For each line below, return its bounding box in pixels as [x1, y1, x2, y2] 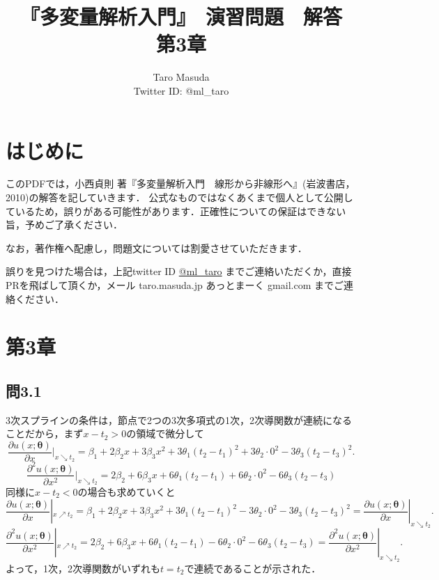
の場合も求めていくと [77, 484, 176, 499]
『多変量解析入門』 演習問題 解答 [20, 2, 342, 31]
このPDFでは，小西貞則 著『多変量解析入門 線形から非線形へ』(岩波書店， [6, 176, 355, 191]
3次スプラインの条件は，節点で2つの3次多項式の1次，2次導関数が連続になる [6, 412, 352, 427]
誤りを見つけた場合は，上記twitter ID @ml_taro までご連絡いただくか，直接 [6, 264, 352, 279]
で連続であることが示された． [184, 561, 321, 575]
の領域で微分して [126, 426, 204, 441]
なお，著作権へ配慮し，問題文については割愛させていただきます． [6, 240, 307, 255]
